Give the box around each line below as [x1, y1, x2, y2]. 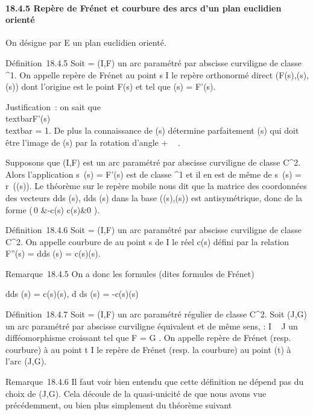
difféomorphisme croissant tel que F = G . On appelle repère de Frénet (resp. [5, 331, 291, 344]
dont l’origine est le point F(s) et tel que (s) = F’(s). [21, 80, 216, 93]
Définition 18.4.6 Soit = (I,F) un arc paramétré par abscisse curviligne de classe [5, 223, 302, 236]
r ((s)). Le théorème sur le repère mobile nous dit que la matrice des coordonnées [5, 179, 307, 192]
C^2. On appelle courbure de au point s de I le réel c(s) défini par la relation [5, 235, 289, 248]
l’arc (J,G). [5, 355, 47, 367]
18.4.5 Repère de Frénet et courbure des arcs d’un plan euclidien [5, 1, 282, 14]
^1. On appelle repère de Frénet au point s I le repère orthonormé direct [5, 68, 273, 81]
